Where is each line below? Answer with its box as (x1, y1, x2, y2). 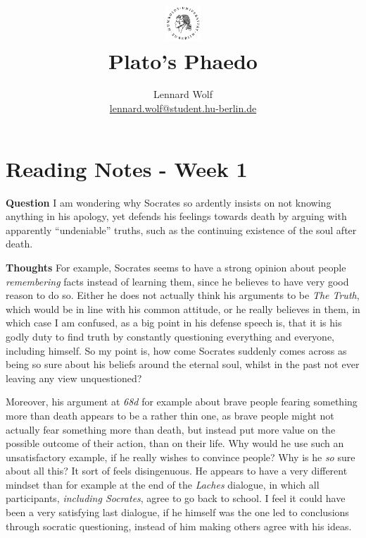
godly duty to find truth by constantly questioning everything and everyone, (6, 329, 335, 343)
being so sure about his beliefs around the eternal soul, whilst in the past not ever (6, 357, 360, 372)
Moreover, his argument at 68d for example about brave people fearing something (6, 394, 358, 409)
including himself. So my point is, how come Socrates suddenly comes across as (6, 343, 347, 357)
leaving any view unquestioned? (6, 370, 142, 385)
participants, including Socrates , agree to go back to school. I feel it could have (6, 491, 346, 506)
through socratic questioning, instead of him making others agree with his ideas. (6, 518, 352, 533)
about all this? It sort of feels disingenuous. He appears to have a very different (6, 463, 348, 478)
